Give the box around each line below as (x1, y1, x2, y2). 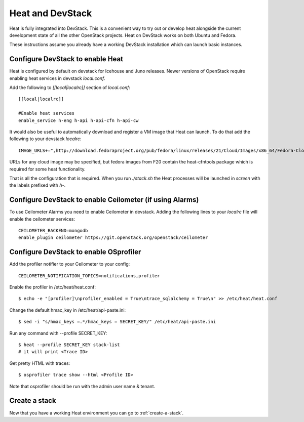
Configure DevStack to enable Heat (9, 55, 124, 63)
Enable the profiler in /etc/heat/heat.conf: (9, 284, 96, 290)
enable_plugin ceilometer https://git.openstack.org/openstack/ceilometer (18, 235, 208, 240)
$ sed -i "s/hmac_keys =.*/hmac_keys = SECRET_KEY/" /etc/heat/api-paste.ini (18, 319, 216, 325)
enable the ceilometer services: (9, 216, 75, 222)
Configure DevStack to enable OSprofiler (9, 248, 141, 257)
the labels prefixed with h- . (9, 182, 66, 188)
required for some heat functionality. (9, 166, 86, 172)
